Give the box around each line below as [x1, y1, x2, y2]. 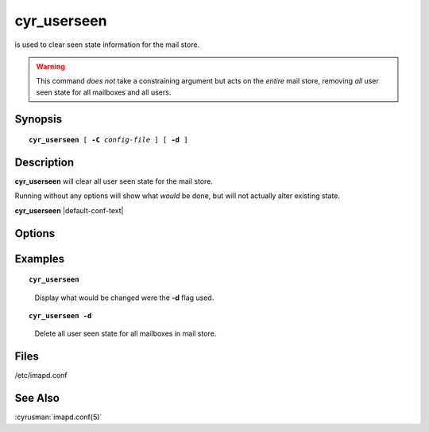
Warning [36, 61, 65, 71]
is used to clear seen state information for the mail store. [14, 40, 200, 49]
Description [14, 155, 75, 169]
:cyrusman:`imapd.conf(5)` [14, 412, 102, 422]
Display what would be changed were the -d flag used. [34, 293, 214, 302]
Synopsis [14, 112, 63, 126]
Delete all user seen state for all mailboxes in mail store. [34, 329, 217, 338]
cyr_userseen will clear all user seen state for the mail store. [14, 177, 214, 186]
